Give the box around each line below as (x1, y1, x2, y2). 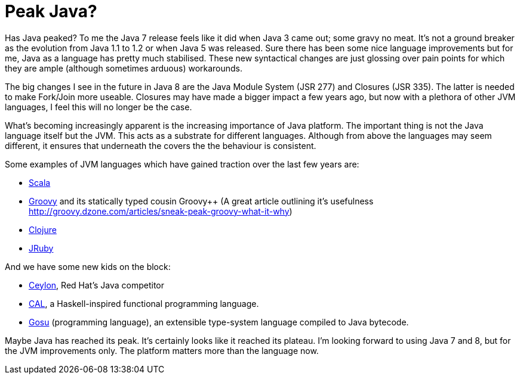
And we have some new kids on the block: (5, 261, 171, 272)
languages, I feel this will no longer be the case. (5, 101, 192, 112)
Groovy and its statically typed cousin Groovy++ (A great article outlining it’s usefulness (29, 195, 374, 206)
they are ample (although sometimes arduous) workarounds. (5, 63, 243, 73)
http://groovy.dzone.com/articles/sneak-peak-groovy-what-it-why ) (29, 206, 293, 216)
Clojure (29, 224, 57, 235)
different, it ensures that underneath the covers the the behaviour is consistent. (5, 140, 316, 151)
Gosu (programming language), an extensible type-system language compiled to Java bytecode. (29, 316, 409, 327)
